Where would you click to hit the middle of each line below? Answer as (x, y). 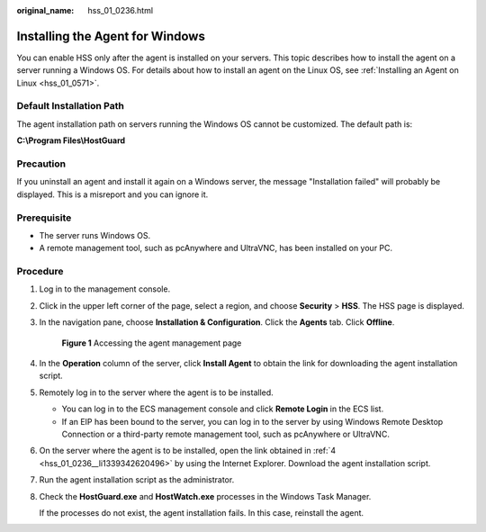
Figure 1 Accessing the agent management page (152, 343)
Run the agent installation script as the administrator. (137, 480)
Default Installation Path (71, 106)
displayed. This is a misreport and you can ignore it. (112, 194)
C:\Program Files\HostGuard (71, 140)
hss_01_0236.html (120, 10)
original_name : (45, 10)
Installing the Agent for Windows (111, 36)
